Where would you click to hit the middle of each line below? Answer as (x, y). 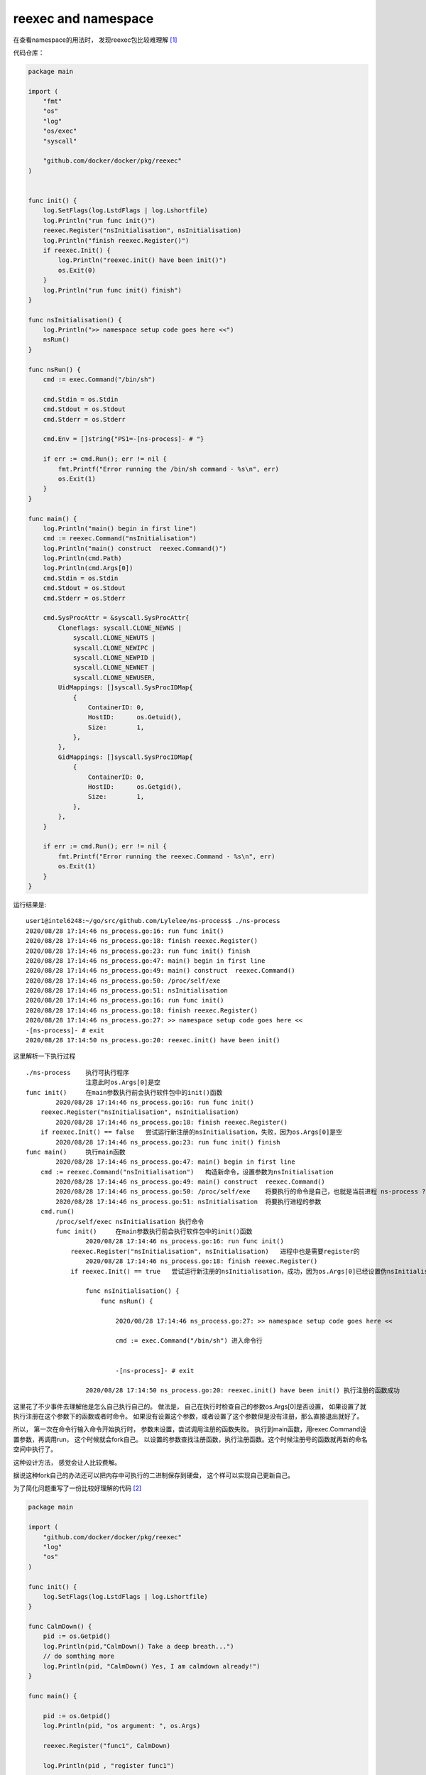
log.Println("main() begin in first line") (120, 528)
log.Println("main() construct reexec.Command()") (135, 548)
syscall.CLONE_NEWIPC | (114, 648)
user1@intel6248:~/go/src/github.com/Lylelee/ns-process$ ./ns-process (153, 921)
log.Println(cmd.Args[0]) (88, 568)
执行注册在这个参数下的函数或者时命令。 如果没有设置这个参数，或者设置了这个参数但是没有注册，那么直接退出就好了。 (188, 1416)
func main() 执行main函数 (76, 1152)
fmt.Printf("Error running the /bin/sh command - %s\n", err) (169, 469)
